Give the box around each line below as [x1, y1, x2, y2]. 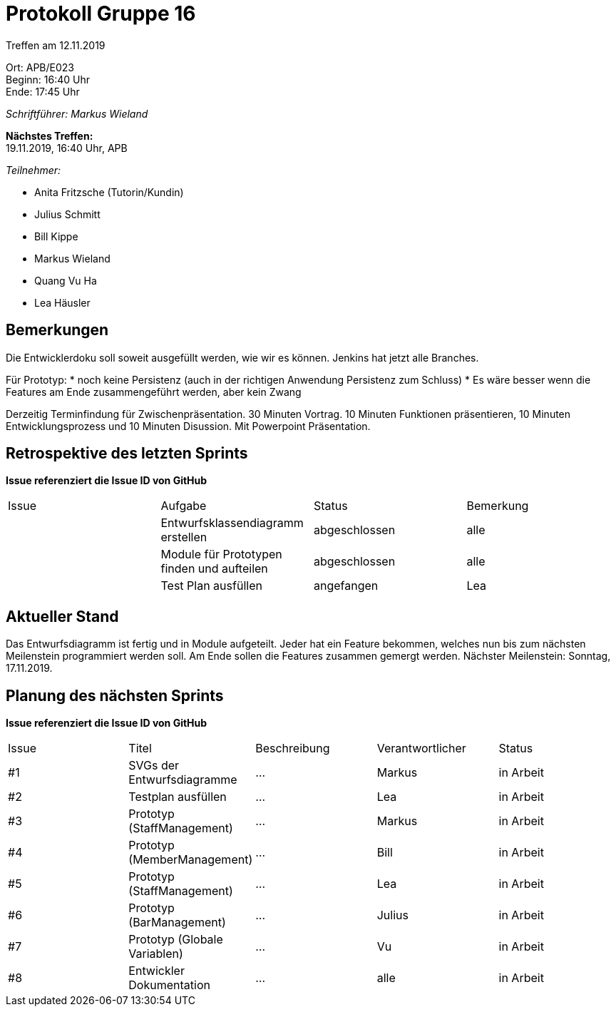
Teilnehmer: [6, 163, 61, 176]
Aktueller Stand [6, 607, 119, 625]
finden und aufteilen [160, 561, 268, 576]
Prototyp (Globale [128, 932, 223, 947]
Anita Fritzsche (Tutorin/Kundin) [34, 185, 184, 198]
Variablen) [128, 946, 183, 961]
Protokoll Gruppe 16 [6, 1, 196, 26]
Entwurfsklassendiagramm [160, 516, 304, 531]
